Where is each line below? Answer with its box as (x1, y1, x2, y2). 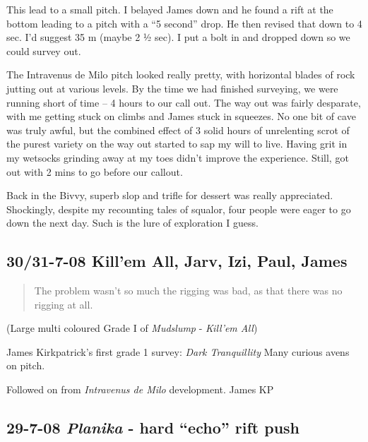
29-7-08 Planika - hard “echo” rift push (6, 417, 299, 438)
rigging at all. (34, 297, 93, 311)
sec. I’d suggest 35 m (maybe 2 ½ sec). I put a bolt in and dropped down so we (6, 30, 350, 44)
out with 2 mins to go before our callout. (6, 164, 183, 179)
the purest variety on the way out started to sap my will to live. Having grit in (6, 136, 348, 151)
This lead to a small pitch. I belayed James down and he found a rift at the (6, 2, 333, 16)
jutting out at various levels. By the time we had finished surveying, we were (6, 80, 338, 95)
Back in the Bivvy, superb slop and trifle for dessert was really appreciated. (6, 188, 333, 203)
